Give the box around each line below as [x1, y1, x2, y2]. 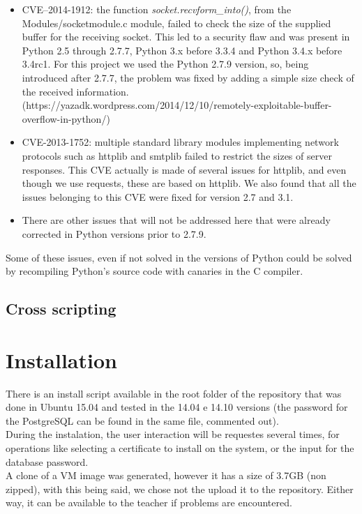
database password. [6, 454, 89, 469]
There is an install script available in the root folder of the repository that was [6, 386, 342, 400]
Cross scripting [6, 298, 116, 319]
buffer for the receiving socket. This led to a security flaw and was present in [22, 29, 350, 44]
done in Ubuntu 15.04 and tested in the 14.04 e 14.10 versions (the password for [6, 400, 348, 414]
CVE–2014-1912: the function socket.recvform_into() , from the [22, 2, 292, 16]
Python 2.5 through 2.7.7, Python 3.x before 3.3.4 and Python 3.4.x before [22, 43, 342, 57]
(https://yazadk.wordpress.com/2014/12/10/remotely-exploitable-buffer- [22, 98, 332, 112]
